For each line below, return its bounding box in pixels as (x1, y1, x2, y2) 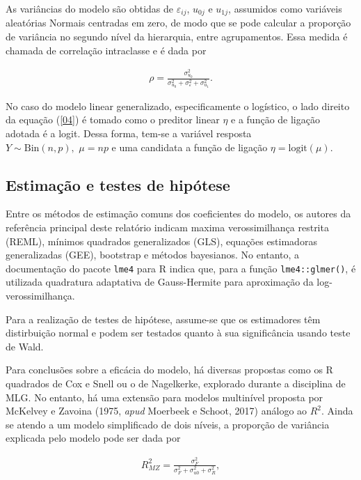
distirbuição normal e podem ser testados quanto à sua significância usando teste (6, 325, 351, 340)
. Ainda (321, 403, 353, 418)
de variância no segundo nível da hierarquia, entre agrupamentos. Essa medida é (6, 29, 348, 44)
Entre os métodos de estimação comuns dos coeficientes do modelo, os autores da (6, 206, 351, 221)
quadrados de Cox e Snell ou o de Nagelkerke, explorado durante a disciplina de (6, 376, 346, 391)
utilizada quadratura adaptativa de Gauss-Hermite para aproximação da (6, 274, 314, 289)
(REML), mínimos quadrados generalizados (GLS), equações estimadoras (6, 233, 317, 248)
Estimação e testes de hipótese (6, 173, 230, 195)
